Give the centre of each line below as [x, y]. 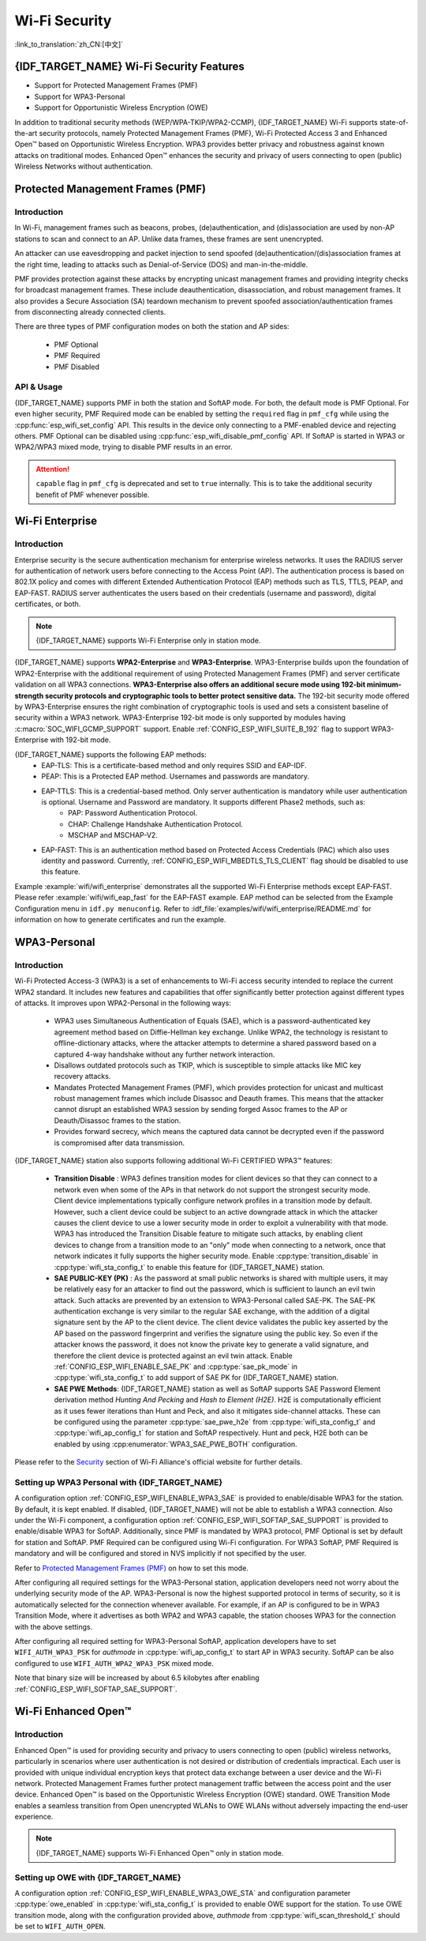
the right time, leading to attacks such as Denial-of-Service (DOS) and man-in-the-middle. [161, 264]
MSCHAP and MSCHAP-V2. [113, 835]
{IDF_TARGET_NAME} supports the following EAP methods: [110, 754]
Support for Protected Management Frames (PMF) [116, 85]
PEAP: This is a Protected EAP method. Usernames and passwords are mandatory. [176, 776]
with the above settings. [54, 1626]
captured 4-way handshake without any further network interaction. [164, 1054]
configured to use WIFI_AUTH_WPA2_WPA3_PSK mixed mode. [114, 1663]
